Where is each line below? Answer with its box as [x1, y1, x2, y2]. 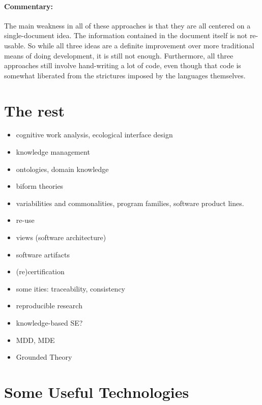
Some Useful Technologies [4, 381, 189, 402]
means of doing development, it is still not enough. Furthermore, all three [4, 50, 234, 61]
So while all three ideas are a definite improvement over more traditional [27, 40, 254, 50]
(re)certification [16, 266, 65, 277]
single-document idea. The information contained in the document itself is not [4, 30, 248, 41]
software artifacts [16, 249, 70, 259]
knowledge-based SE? [16, 317, 83, 328]
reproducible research [16, 300, 82, 311]
